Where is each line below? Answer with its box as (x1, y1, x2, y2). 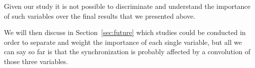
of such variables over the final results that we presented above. (4, 10, 195, 21)
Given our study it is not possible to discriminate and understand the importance (4, 1, 251, 11)
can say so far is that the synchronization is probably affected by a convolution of (4, 46, 251, 57)
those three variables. (4, 56, 68, 66)
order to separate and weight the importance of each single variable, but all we (4, 36, 242, 47)
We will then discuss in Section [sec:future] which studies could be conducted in (4, 27, 246, 37)
